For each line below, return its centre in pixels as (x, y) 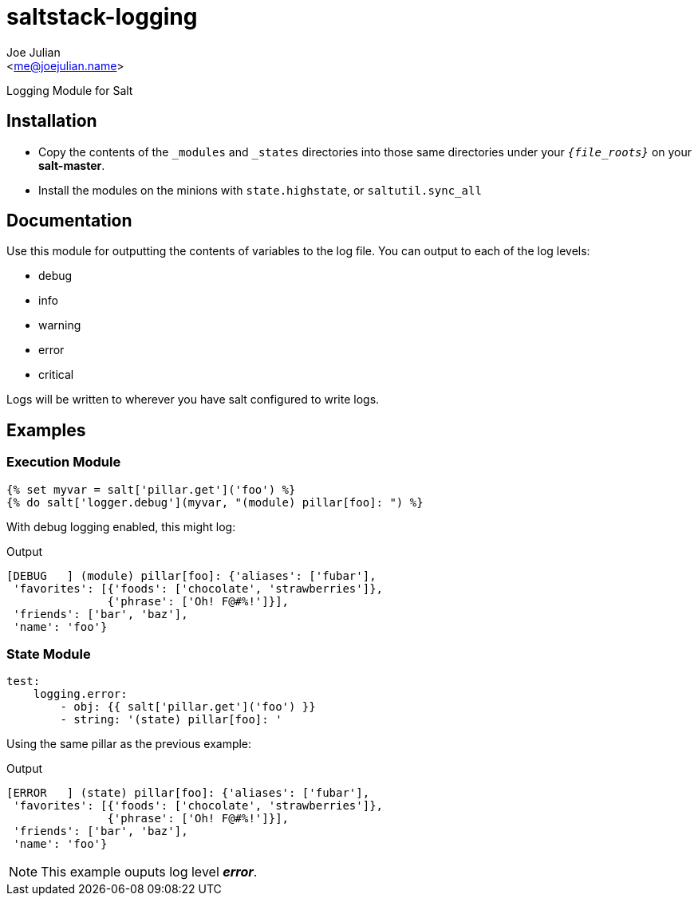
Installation (52, 121)
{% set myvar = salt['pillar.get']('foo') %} (151, 489)
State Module (49, 654)
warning (60, 325)
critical (56, 375)
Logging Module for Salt (70, 90)
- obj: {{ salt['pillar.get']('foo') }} (188, 707)
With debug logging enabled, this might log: (121, 526)
